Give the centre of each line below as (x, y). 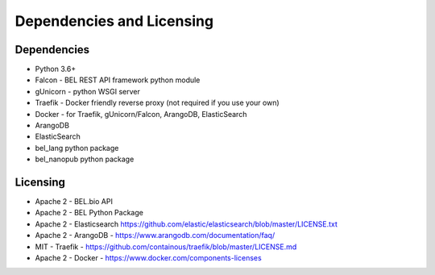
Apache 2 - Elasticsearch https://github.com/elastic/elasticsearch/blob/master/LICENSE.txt (186, 224)
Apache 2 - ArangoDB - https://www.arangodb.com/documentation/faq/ (155, 235)
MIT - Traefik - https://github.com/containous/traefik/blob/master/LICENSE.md (166, 247)
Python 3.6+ (56, 69)
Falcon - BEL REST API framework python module (118, 80)
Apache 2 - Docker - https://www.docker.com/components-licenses (148, 258)
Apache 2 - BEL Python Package (89, 213)
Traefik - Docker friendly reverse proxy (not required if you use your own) (157, 103)
